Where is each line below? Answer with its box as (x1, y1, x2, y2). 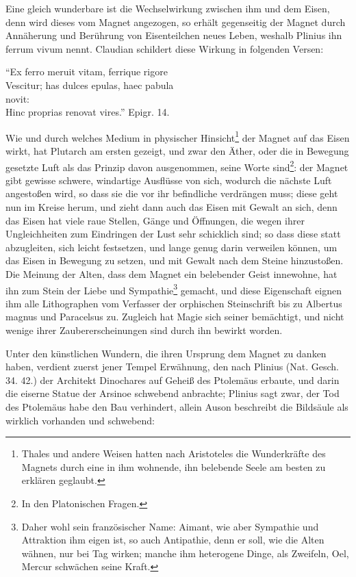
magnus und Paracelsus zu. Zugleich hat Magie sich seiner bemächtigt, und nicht (5, 309, 344, 324)
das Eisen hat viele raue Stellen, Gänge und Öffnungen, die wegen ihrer (5, 213, 305, 227)
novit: (5, 91, 30, 105)
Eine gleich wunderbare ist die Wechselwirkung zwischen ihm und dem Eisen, (5, 1, 330, 15)
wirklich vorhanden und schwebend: (5, 413, 155, 427)
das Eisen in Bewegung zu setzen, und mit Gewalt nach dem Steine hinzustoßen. (5, 253, 344, 268)
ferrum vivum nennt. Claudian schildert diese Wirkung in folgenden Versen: (5, 41, 324, 55)
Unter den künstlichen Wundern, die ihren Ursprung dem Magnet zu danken (5, 346, 327, 360)
